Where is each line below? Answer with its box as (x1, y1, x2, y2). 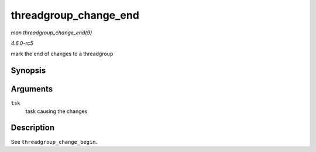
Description (11, 123, 55, 133)
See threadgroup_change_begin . (11, 138, 98, 145)
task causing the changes (25, 108, 88, 115)
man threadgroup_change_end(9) (11, 29, 92, 36)
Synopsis (11, 66, 46, 76)
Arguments (11, 84, 53, 94)
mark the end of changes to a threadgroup (11, 50, 114, 58)
